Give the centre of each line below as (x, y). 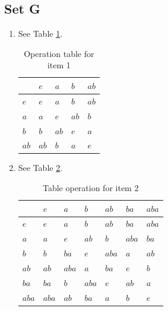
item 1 (59, 65)
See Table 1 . (40, 34)
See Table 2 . (40, 168)
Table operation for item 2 (91, 188)
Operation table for (59, 53)
